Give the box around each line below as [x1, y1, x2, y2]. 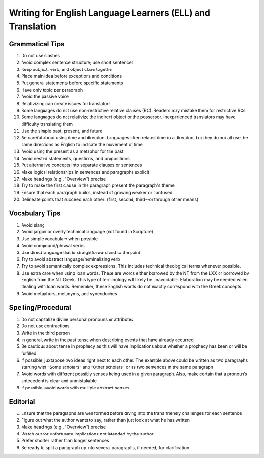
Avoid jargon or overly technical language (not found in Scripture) [21, 229, 154, 235]
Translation [9, 21, 56, 32]
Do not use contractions [21, 323, 70, 329]
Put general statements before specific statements [21, 80, 123, 86]
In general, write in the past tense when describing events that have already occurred [21, 337, 194, 343]
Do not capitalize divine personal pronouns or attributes [21, 316, 134, 322]
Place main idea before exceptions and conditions [21, 73, 122, 79]
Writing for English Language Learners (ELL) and [9, 7, 210, 18]
